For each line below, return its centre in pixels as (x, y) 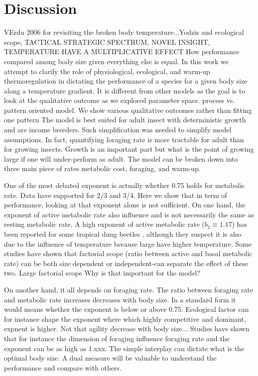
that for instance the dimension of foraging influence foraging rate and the (117, 338)
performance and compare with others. (63, 367)
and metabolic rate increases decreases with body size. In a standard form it (120, 299)
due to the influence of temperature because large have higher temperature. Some (128, 243)
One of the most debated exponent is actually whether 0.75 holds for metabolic (125, 185)
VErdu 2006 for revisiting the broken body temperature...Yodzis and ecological (124, 32)
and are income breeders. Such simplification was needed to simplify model (118, 130)
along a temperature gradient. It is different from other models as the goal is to (125, 90)
